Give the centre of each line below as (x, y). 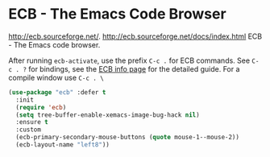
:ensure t (32, 122)
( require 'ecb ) (41, 107)
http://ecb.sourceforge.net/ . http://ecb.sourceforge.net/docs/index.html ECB (135, 36)
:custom (29, 130)
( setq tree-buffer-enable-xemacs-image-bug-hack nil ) (108, 115)
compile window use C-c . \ (56, 77)
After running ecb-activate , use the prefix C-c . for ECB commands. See (129, 60)
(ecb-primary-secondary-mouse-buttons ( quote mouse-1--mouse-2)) (128, 138)
